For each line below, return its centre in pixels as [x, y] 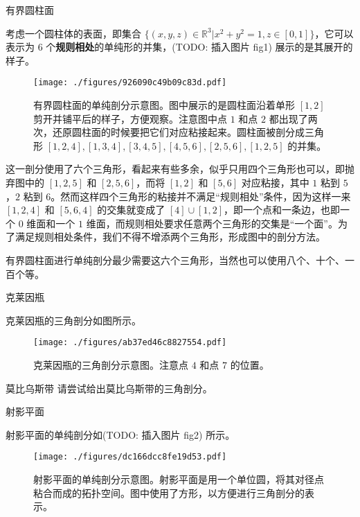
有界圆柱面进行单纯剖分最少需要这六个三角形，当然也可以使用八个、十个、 [175, 260]
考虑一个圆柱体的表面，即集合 [73, 33]
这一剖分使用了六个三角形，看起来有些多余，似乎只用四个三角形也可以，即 [175, 169]
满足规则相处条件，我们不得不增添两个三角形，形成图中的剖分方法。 [170, 237]
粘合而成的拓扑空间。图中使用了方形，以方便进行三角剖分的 [169, 492]
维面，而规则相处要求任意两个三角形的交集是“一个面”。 [212, 223]
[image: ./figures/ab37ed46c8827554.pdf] [130, 343]
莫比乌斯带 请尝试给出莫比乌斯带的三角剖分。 [109, 388]
